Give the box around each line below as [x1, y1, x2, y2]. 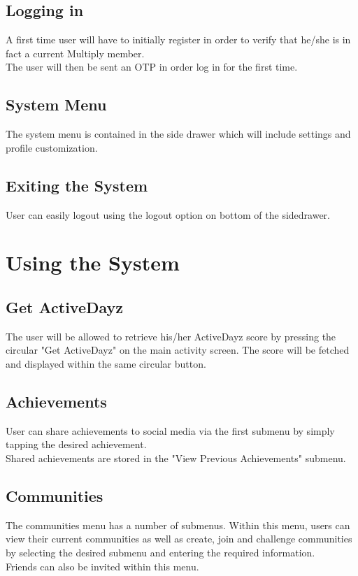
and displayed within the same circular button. [6, 356, 206, 370]
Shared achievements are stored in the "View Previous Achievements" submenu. [6, 450, 346, 465]
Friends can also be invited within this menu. [6, 559, 199, 573]
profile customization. [6, 140, 98, 154]
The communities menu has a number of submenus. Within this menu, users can [6, 517, 350, 532]
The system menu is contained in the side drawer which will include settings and [6, 127, 351, 141]
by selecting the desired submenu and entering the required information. [6, 545, 315, 559]
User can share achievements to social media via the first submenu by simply [6, 423, 335, 438]
